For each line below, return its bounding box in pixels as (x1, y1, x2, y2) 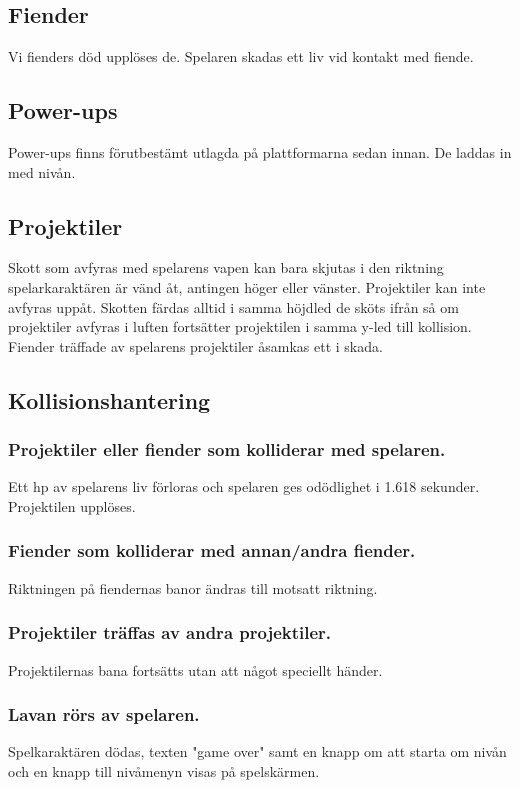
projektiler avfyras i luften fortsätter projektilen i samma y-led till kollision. (8, 316, 472, 337)
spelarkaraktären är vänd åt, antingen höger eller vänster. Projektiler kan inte (8, 276, 486, 297)
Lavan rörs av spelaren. (8, 702, 200, 727)
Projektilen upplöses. (8, 495, 136, 516)
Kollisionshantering (8, 384, 211, 415)
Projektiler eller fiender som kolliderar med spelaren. (8, 437, 446, 462)
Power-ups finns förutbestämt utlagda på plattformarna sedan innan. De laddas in (8, 142, 512, 162)
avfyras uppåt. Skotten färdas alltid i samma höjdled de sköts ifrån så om (8, 296, 459, 317)
